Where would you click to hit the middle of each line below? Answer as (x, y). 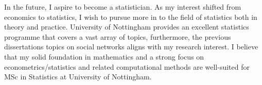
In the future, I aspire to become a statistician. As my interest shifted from (123, 7)
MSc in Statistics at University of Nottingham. (78, 77)
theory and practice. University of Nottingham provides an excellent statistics (127, 27)
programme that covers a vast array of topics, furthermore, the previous (118, 36)
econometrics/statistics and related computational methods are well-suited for (127, 66)
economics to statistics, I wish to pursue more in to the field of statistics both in (131, 17)
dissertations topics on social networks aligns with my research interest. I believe (131, 47)
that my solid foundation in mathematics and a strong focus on (104, 56)
